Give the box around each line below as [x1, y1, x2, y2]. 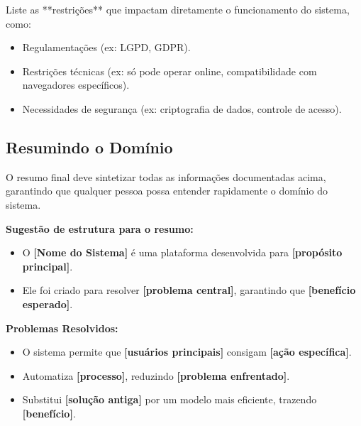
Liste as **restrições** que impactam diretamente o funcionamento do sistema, [6, 2, 350, 16]
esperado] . [22, 296, 73, 311]
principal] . [22, 258, 73, 273]
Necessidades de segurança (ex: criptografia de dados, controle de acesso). [22, 101, 342, 116]
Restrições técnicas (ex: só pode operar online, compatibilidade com [22, 63, 317, 78]
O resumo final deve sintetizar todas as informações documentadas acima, [6, 169, 326, 184]
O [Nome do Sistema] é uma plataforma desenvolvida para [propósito [22, 245, 343, 260]
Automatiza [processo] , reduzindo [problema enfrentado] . [22, 368, 290, 383]
